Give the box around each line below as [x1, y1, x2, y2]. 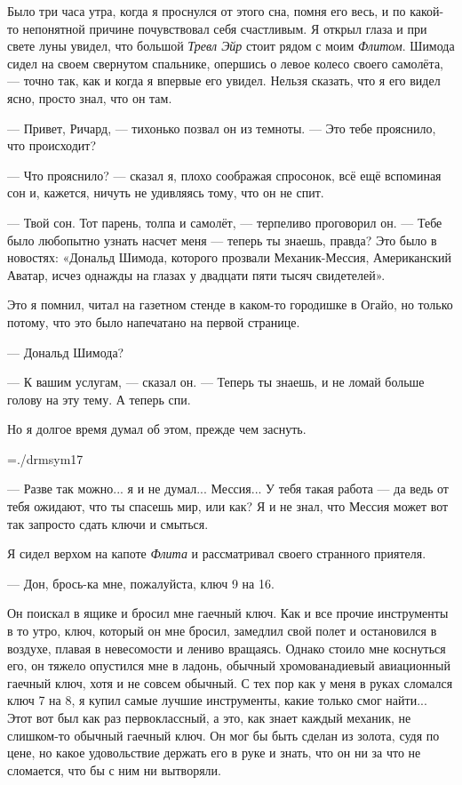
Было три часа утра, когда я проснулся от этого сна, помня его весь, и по [7, 2, 406, 20]
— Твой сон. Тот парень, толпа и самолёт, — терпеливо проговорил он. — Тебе [7, 212, 442, 231]
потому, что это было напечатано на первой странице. [7, 312, 300, 331]
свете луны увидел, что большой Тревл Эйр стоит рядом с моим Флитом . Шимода [7, 36, 455, 55]
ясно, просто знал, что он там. [7, 88, 172, 107]
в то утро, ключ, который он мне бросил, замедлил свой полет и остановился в [7, 621, 437, 640]
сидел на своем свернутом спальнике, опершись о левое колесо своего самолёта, [7, 53, 443, 72]
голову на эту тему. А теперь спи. [7, 389, 191, 408]
